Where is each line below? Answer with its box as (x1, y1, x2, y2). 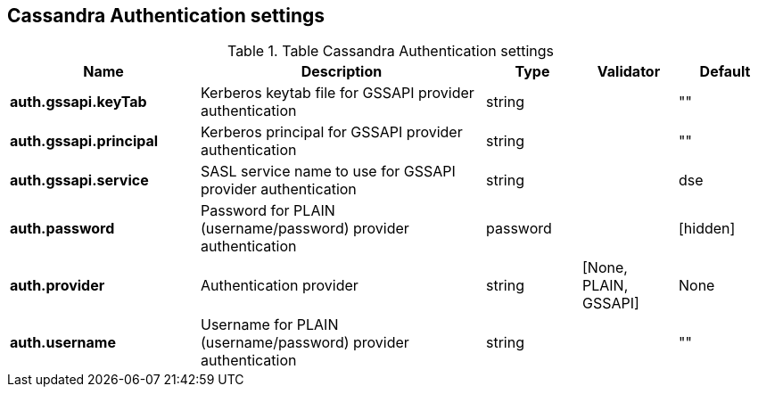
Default (699, 62, 751, 81)
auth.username (10, 333, 116, 352)
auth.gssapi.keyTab (10, 93, 147, 111)
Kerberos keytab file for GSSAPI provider (201, 84, 474, 103)
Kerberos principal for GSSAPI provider (201, 123, 463, 142)
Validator (597, 62, 661, 81)
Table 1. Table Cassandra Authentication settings (227, 42, 555, 61)
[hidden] (679, 219, 736, 238)
